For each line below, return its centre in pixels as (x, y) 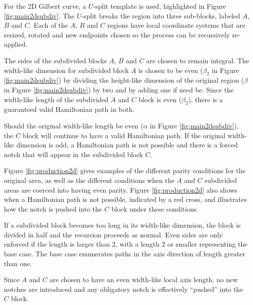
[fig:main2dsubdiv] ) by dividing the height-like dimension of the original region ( (124, 80)
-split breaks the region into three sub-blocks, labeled (161, 15)
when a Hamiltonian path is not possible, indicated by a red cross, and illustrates (126, 199)
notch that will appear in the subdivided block (74, 154)
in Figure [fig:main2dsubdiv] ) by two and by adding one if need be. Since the (119, 89)
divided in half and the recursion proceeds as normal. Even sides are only (113, 234)
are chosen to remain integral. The (198, 60)
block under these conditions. (155, 208)
